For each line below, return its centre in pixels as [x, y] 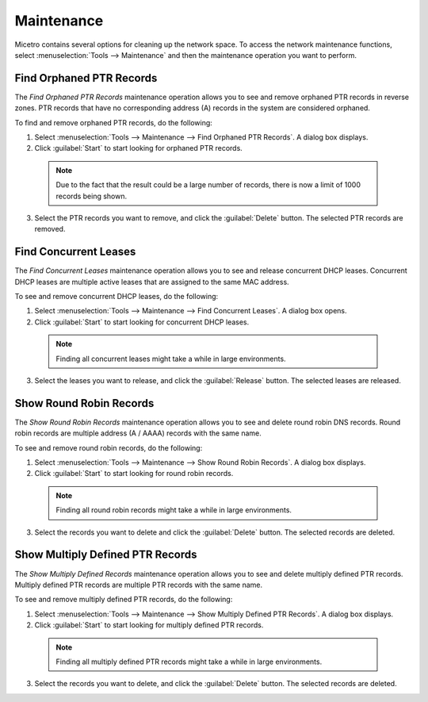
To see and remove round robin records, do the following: [109, 447]
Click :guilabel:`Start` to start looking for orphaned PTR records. [139, 148]
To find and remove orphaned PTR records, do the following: [114, 122]
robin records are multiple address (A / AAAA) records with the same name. [138, 433]
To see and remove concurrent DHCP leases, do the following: [117, 297]
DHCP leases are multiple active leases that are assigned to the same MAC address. [152, 282]
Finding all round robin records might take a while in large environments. [174, 510]
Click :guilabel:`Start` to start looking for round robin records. [134, 474]
